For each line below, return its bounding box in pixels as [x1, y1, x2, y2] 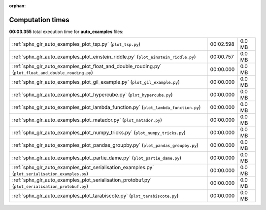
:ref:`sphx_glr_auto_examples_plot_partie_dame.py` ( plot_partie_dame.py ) [12, 154, 182, 161]
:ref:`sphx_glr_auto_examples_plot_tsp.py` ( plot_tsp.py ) [12, 41, 140, 48]
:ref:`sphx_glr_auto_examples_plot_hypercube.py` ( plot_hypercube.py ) [12, 91, 173, 98]
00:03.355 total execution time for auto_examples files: [9, 29, 124, 35]
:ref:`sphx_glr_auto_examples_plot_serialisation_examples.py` [12, 164, 154, 171]
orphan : [9, 3, 26, 8]
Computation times [9, 15, 69, 24]
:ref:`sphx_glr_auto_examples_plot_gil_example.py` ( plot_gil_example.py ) [12, 79, 180, 86]
